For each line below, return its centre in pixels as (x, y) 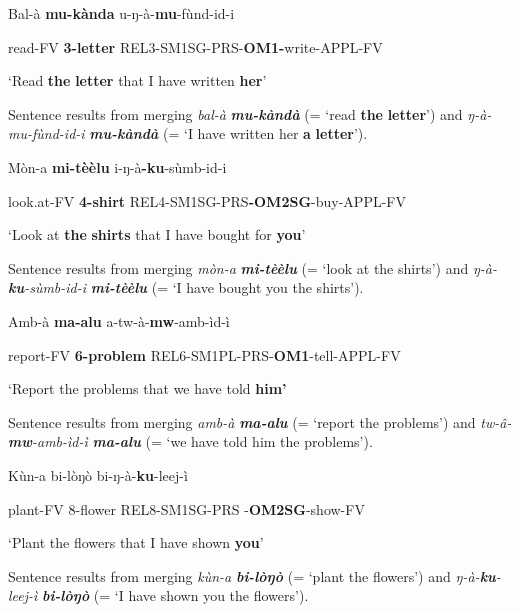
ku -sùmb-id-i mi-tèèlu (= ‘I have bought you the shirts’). (186, 287)
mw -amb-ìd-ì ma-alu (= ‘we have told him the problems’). (190, 441)
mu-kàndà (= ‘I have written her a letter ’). (228, 133)
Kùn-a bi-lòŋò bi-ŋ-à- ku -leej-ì (98, 474)
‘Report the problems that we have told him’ (147, 388)
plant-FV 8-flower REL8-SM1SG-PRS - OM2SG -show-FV (186, 508)
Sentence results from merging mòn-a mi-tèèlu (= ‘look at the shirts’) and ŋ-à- (253, 267)
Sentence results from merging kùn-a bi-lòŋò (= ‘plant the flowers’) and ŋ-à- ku (252, 575)
